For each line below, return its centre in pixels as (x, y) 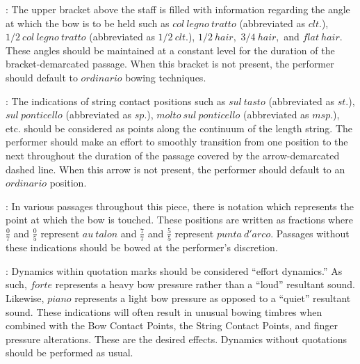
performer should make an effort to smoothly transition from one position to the (177, 142)
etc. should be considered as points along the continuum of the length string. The (179, 128)
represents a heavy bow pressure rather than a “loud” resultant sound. (205, 284)
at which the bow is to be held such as (88, 23)
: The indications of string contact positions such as (116, 101)
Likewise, (25, 298)
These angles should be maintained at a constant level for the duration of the (170, 50)
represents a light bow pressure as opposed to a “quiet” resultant (213, 298)
